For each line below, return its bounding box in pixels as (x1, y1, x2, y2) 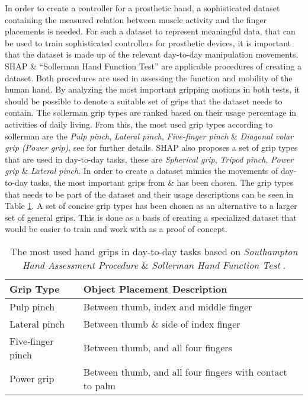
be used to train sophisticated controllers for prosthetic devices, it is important (5, 36, 291, 49)
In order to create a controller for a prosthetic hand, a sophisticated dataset (5, 2, 280, 14)
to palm (83, 378, 116, 392)
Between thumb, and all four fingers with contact (83, 364, 287, 379)
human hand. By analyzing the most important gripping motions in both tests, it (5, 83, 300, 96)
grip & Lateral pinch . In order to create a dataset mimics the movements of (5, 164, 278, 177)
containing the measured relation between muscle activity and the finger (5, 13, 267, 26)
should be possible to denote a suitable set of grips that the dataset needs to (5, 94, 283, 107)
